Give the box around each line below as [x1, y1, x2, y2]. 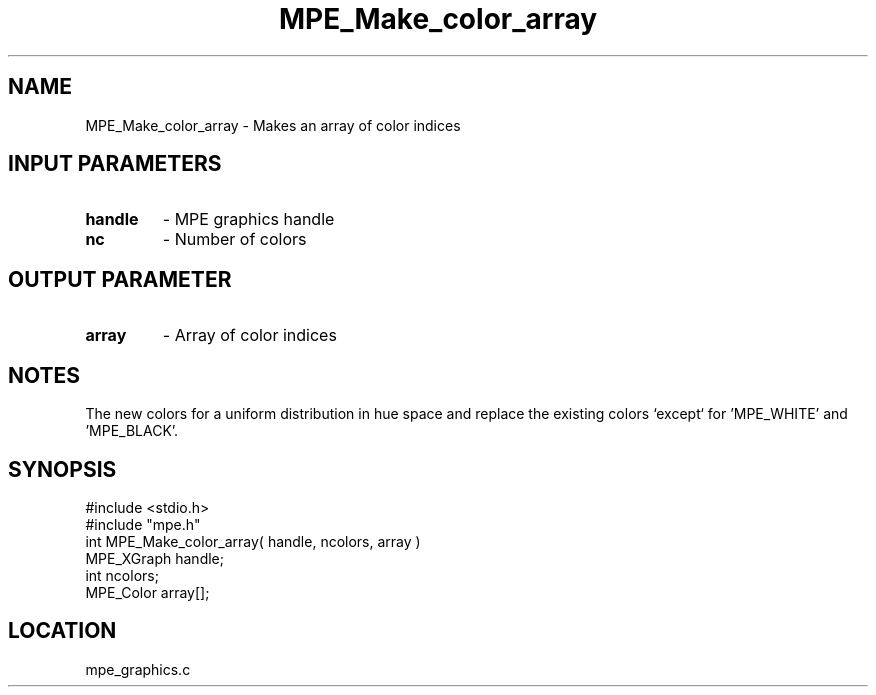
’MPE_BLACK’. [85, 422, 179, 440]
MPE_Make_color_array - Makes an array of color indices [85, 116, 461, 134]
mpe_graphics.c [85, 660, 191, 678]
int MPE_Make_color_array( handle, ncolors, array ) [85, 532, 421, 550]
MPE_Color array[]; [85, 583, 210, 601]
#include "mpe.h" [85, 515, 201, 533]
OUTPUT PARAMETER [8, 266, 232, 292]
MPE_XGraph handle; [85, 549, 224, 567]
